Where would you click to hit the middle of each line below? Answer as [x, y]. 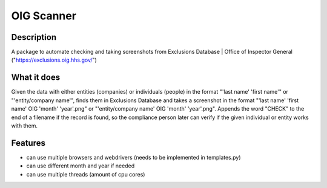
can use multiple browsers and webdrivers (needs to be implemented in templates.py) [134, 157]
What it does [36, 78]
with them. [24, 125]
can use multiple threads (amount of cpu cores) [86, 174]
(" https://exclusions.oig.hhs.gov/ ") [54, 60]
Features [28, 143]
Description [34, 37]
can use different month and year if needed [81, 166]
